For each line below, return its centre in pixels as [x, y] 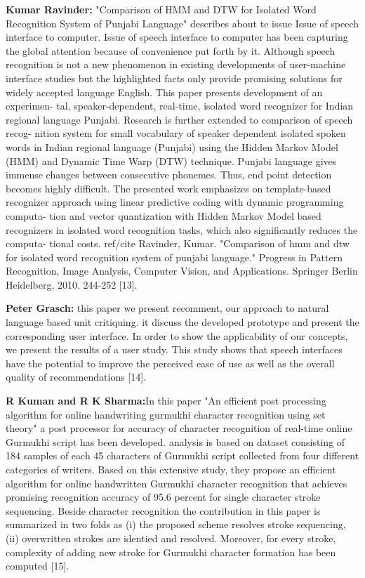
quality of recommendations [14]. [76, 377]
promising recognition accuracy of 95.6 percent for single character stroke [163, 497]
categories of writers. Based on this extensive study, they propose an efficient [171, 469]
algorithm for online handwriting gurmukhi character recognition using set [166, 414]
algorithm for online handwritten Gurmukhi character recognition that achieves [177, 483]
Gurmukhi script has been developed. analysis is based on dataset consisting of [175, 441]
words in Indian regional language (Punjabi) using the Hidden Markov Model [172, 146]
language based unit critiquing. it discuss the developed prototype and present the [182, 322]
